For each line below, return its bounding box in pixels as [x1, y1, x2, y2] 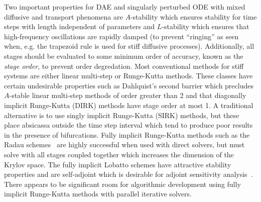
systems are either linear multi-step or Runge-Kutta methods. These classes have [4, 70, 253, 81]
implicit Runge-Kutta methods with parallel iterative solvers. [4, 188, 192, 199]
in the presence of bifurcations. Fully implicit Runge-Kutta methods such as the [4, 129, 250, 140]
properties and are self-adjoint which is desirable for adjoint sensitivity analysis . [4, 169, 253, 179]
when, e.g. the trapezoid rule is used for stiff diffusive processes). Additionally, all [4, 41, 254, 51]
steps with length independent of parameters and [4, 21, 155, 32]
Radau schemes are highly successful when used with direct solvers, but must [4, 139, 245, 150]
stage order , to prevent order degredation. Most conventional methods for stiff [4, 60, 244, 71]
